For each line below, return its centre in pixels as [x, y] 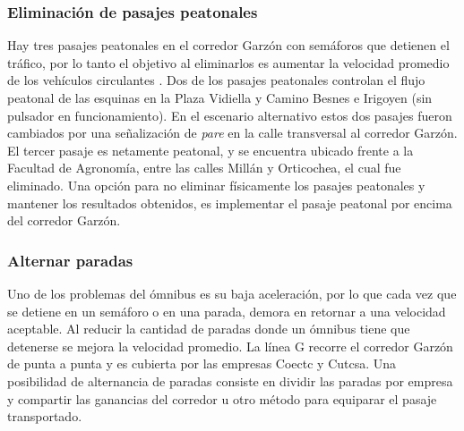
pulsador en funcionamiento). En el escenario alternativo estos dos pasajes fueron [230, 115]
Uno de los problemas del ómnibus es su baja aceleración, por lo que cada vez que [232, 293]
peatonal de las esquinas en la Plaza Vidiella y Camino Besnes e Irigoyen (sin [220, 97]
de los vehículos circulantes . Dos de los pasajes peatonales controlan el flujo [216, 80]
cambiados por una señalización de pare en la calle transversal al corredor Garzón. [232, 133]
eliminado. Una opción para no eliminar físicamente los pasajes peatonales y [216, 185]
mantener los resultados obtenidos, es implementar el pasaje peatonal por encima [230, 203]
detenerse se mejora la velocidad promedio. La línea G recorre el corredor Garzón [230, 346]
